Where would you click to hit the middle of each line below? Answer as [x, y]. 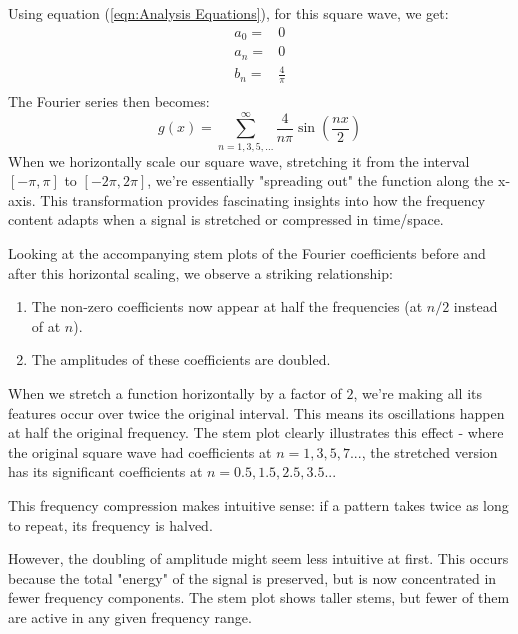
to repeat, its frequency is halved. [110, 524]
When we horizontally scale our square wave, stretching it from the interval [239, 160]
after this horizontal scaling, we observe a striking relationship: [200, 272]
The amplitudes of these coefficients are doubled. [181, 359]
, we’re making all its [417, 393]
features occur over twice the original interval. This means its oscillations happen [256, 412]
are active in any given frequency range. [130, 616]
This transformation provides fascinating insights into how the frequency [263, 199]
